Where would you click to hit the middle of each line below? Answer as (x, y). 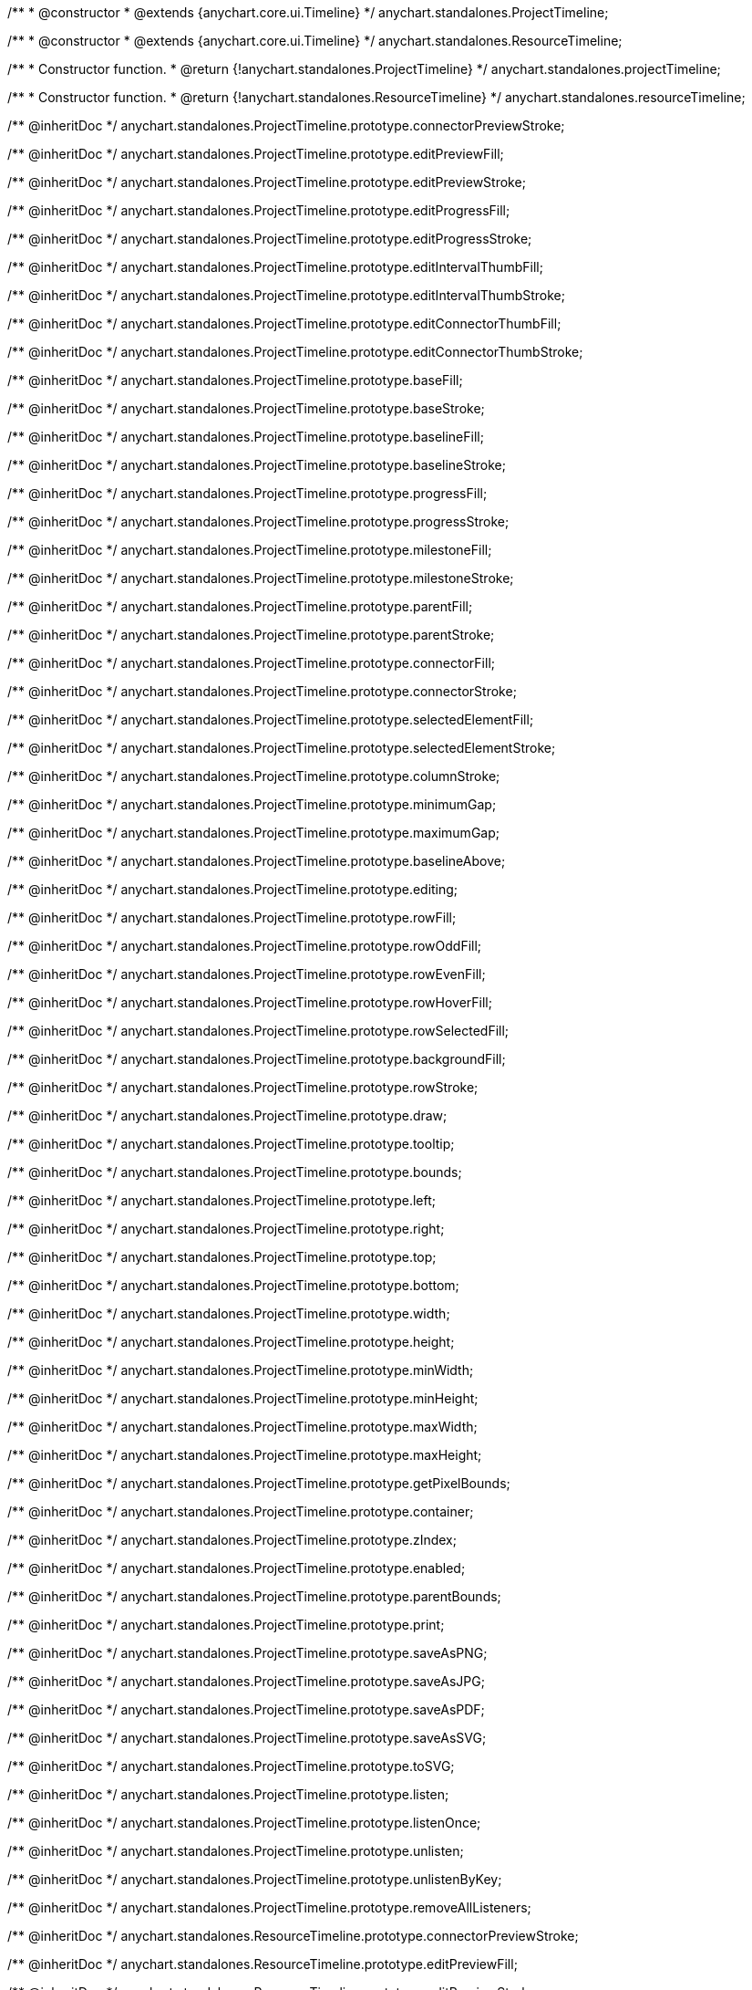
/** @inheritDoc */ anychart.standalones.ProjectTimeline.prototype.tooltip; (231, 1144)
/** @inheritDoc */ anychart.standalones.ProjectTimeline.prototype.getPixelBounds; (259, 1483)
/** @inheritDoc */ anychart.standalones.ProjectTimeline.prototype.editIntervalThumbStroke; (286, 295)
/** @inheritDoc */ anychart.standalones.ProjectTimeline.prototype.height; (231, 1342)
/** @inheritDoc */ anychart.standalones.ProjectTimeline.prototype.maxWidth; (242, 1427)
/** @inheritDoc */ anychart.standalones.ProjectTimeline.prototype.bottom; (233, 1285)
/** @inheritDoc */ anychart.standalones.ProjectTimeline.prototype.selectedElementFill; (271, 719)
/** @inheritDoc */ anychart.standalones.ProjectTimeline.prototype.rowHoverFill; (250, 1002)
